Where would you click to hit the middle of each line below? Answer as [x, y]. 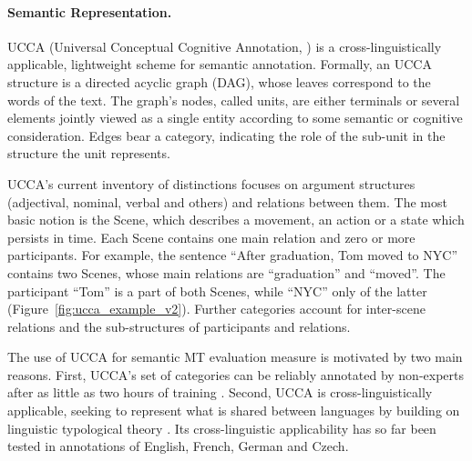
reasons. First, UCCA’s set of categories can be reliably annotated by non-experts [236, 374]
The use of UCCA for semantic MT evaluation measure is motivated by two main [235, 357]
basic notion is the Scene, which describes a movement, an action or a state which [236, 220]
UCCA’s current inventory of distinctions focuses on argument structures [211, 183]
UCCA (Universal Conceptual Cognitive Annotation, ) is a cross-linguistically [225, 46]
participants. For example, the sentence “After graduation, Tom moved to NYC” [232, 255]
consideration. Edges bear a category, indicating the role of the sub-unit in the [226, 135]
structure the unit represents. [89, 153]
